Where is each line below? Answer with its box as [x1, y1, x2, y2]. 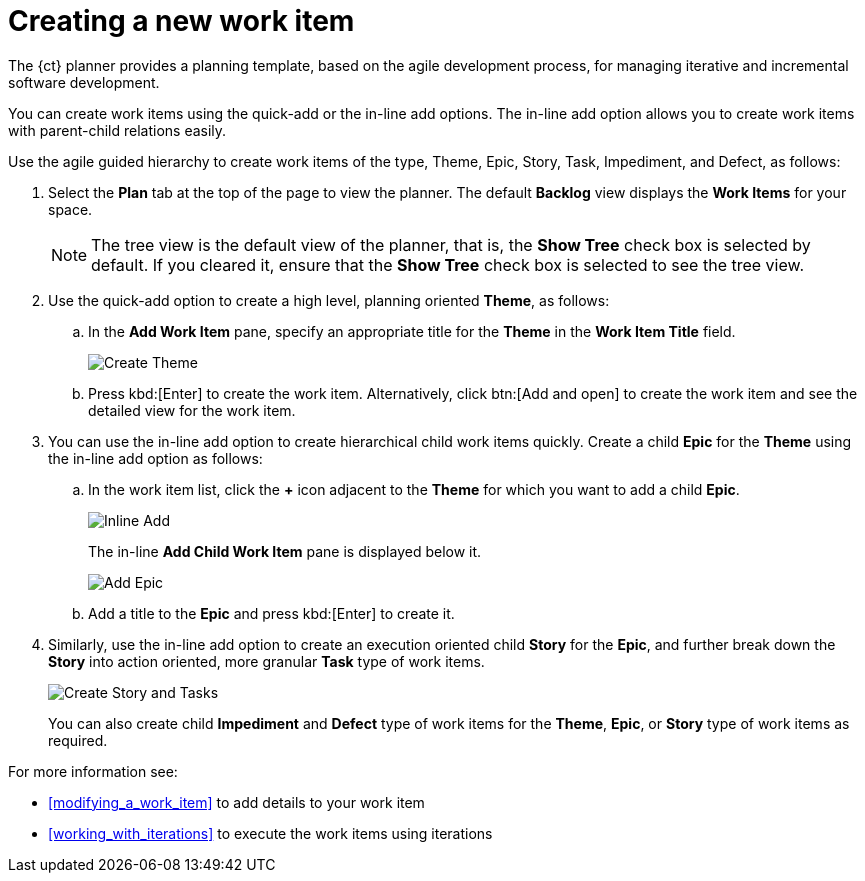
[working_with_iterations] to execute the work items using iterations [48, 824, 493, 842]
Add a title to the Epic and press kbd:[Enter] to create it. [88, 604, 455, 622]
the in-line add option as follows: [48, 449, 263, 467]
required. [48, 731, 108, 749]
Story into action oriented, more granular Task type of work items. [48, 652, 485, 670]
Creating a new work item [8, 4, 355, 38]
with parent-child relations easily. [8, 121, 227, 139]
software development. [8, 73, 160, 91]
